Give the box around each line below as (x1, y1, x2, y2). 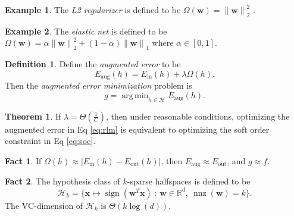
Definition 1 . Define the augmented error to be (5, 58, 181, 70)
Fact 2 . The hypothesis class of (5, 175, 120, 187)
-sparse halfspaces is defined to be (127, 175, 251, 187)
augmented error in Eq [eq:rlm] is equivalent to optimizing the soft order (5, 123, 270, 135)
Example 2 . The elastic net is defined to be (5, 24, 167, 37)
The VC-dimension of (5, 199, 83, 211)
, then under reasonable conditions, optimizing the (105, 109, 290, 122)
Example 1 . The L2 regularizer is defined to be (5, 4, 181, 15)
